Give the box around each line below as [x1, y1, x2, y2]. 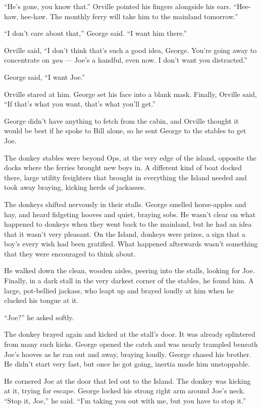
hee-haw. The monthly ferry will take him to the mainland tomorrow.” [21, 11, 238, 21]
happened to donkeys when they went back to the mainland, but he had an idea [4, 219, 252, 229]
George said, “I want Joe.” [4, 71, 85, 82]
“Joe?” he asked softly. [4, 312, 74, 322]
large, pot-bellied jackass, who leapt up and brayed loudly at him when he [4, 285, 234, 295]
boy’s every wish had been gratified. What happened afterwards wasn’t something [4, 238, 258, 249]
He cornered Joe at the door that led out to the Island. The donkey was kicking [4, 375, 251, 386]
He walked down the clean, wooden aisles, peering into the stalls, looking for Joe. [4, 265, 255, 276]
